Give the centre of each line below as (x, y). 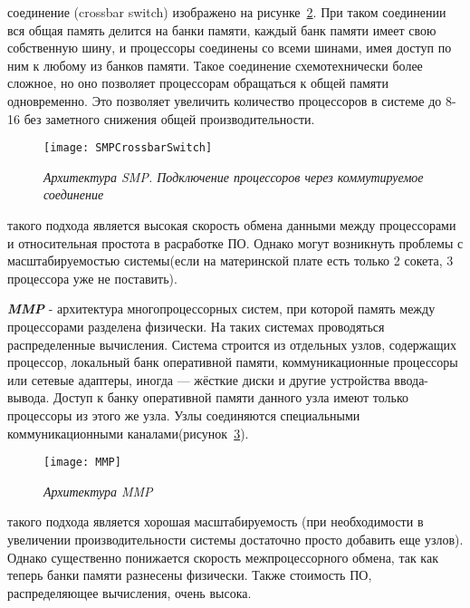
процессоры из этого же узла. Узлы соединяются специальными (184, 415)
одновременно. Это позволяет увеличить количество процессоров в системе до (225, 100)
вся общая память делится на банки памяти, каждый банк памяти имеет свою (222, 29)
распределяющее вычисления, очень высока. (129, 592)
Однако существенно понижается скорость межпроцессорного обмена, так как (223, 557)
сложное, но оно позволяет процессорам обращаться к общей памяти (198, 83)
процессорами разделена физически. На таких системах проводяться (196, 326)
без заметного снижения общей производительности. (169, 118)
